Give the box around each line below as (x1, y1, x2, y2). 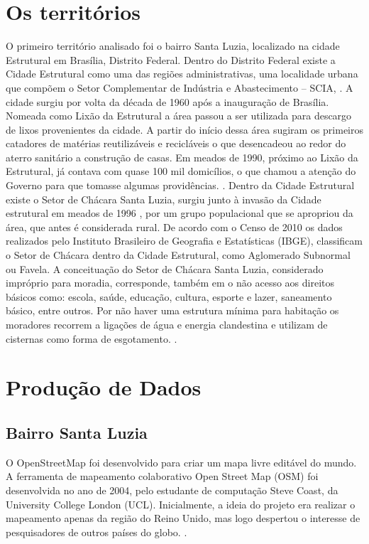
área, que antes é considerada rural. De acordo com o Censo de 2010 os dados (6, 219, 343, 234)
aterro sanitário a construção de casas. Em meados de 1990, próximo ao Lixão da (6, 149, 358, 164)
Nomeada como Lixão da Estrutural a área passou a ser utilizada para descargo (6, 108, 352, 123)
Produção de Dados (6, 373, 202, 402)
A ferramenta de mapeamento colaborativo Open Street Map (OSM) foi (6, 469, 319, 484)
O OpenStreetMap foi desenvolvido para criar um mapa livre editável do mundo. (6, 454, 357, 469)
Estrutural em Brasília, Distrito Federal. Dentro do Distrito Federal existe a (6, 52, 336, 67)
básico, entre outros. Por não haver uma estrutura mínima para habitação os (6, 303, 339, 318)
